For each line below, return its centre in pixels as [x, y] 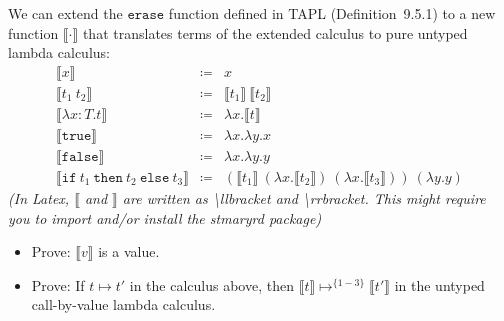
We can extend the [65, 13]
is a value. [129, 251]
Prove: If [58, 284]
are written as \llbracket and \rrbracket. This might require [304, 197]
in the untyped [439, 284]
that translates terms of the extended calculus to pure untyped [275, 32]
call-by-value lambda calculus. [123, 304]
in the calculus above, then [211, 284]
